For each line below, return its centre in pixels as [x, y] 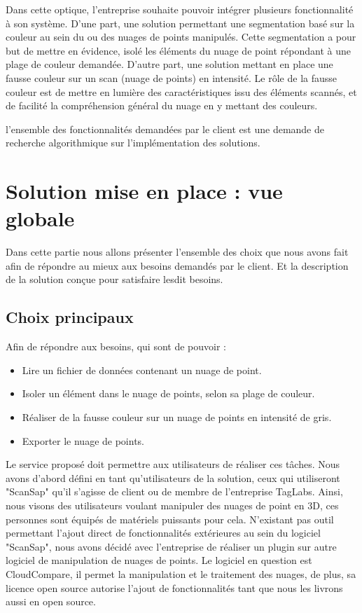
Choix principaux [70, 317]
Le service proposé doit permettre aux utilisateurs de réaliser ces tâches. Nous [173, 464]
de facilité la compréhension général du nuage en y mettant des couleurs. [162, 105]
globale [40, 218]
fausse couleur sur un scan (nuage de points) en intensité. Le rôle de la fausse [172, 77]
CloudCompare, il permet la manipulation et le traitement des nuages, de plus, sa [181, 573]
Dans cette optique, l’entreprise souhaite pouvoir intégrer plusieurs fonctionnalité [180, 9]
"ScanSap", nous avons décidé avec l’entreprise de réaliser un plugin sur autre [171, 546]
